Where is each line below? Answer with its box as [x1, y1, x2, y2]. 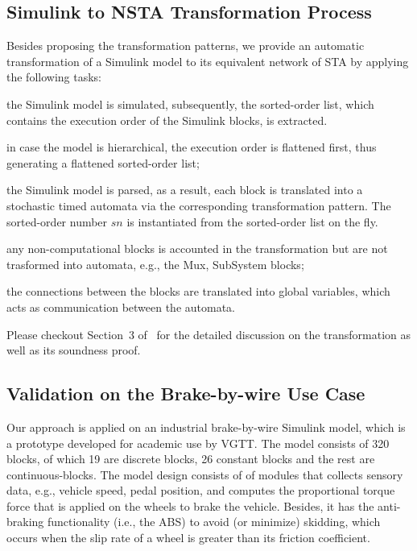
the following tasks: [6, 68, 101, 85]
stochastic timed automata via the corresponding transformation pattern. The [6, 197, 391, 213]
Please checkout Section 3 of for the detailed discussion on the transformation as [6, 325, 411, 342]
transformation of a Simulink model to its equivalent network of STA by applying [6, 52, 409, 69]
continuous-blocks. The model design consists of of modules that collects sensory [6, 466, 403, 483]
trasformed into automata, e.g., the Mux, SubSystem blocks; [6, 255, 304, 272]
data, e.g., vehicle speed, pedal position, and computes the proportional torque [6, 482, 395, 499]
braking [6, 513, 44, 530]
